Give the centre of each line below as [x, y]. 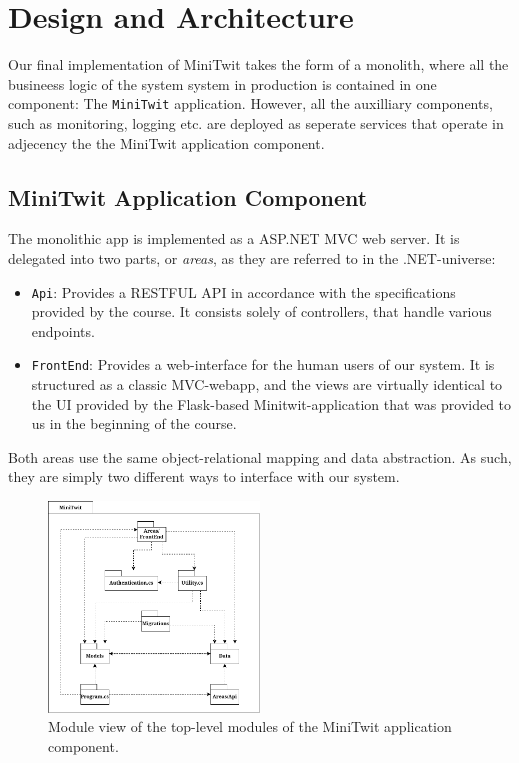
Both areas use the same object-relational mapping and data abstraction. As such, [260, 456]
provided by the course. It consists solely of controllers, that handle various [261, 311]
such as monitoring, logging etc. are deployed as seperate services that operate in [256, 122]
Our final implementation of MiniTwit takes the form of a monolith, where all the [258, 64]
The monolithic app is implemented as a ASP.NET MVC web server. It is [234, 238]
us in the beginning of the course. [134, 423]
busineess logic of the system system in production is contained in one [222, 83]
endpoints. [63, 330]
